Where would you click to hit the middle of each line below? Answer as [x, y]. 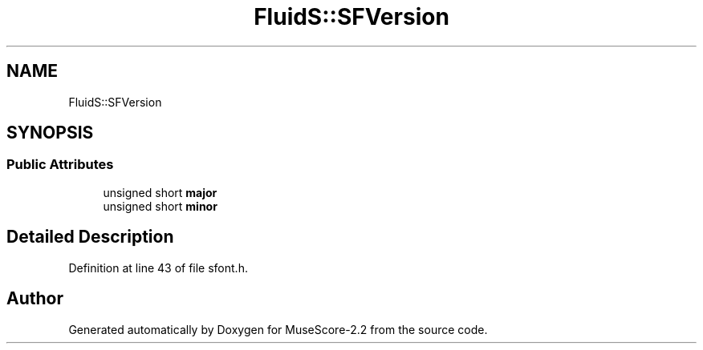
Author [35, 299]
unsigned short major [160, 192]
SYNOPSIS [50, 133]
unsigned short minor [160, 206]
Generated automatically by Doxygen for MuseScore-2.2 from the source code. [278, 329]
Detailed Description [90, 237]
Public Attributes [60, 165]
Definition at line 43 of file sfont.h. [158, 268]
